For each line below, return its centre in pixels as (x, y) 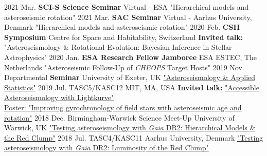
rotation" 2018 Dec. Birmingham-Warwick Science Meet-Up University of (119, 117)
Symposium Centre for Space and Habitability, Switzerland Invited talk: (124, 37)
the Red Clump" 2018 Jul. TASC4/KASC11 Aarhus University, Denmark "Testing (134, 137)
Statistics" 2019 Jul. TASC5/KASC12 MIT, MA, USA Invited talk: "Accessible (132, 87)
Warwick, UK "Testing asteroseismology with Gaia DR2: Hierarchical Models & (130, 128)
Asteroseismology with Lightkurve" (59, 97)
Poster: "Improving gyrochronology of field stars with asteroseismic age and (123, 107)
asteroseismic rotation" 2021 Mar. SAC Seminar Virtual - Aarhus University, (128, 17)
